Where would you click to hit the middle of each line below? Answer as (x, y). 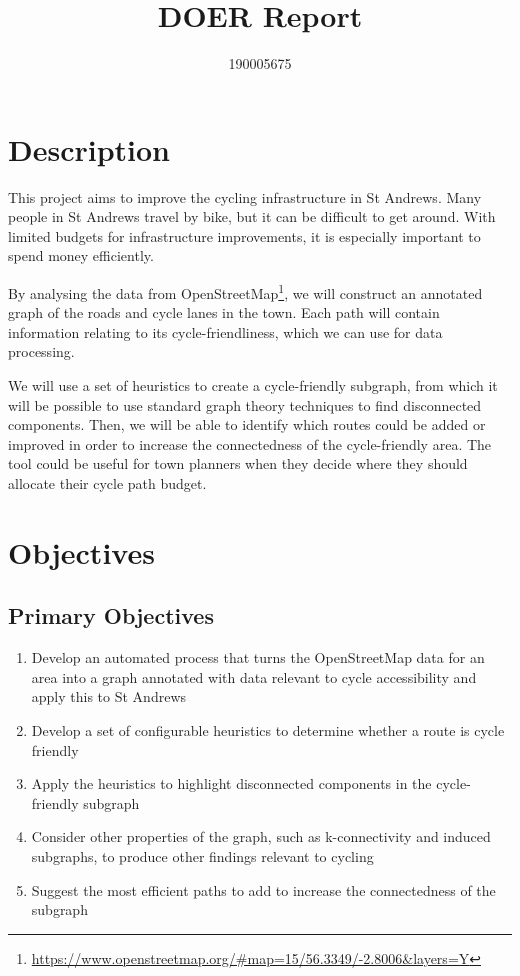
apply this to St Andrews (109, 696)
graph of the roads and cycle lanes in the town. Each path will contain (224, 312)
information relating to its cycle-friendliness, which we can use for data (225, 331)
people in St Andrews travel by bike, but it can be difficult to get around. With (252, 216)
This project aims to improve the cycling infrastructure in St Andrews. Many (245, 196)
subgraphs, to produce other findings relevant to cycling (202, 855)
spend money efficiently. (81, 255)
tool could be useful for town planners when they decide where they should (238, 463)
